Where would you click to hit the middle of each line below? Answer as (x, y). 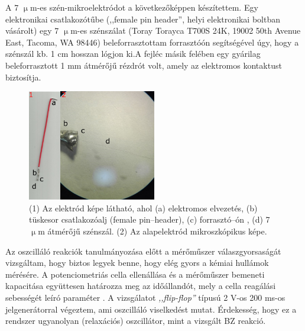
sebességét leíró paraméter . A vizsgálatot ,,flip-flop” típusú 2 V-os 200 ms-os (145, 297)
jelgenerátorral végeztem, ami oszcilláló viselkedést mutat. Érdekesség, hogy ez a (151, 309)
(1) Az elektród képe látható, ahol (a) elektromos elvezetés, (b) (143, 208)
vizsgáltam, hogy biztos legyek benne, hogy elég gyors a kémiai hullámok (137, 263)
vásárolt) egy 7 (32, 30)
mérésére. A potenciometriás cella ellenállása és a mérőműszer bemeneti (135, 274)
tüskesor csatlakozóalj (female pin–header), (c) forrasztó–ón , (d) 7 (150, 219)
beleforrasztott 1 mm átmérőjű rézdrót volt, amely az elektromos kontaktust (144, 65)
